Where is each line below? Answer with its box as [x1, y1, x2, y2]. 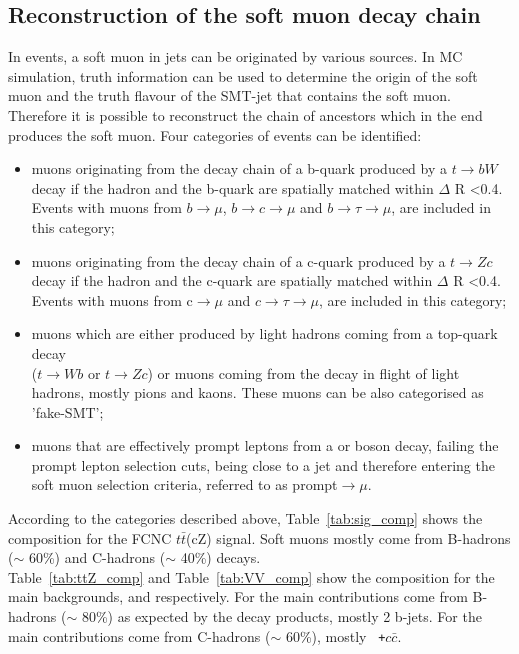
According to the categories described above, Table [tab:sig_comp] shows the [8, 508, 483, 529]
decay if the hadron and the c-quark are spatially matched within [31, 270, 433, 291]
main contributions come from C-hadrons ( [8, 625, 271, 646]
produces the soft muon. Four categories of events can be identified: [8, 124, 422, 145]
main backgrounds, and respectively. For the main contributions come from [8, 586, 468, 607]
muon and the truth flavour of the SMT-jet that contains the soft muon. [8, 85, 451, 106]
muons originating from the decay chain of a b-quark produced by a [31, 158, 448, 179]
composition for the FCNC [8, 527, 172, 548]
